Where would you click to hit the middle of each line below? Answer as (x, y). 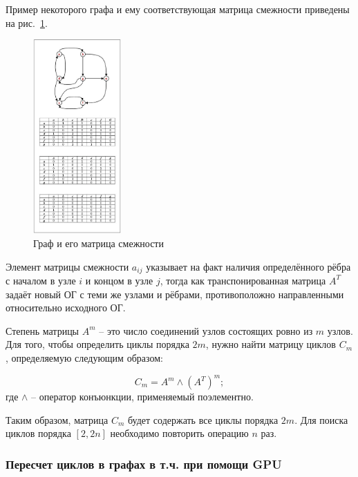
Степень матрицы (43, 330)
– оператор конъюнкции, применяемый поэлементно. (142, 397)
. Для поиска (321, 419)
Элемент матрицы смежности (67, 266)
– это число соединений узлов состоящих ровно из (206, 330)
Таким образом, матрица (57, 419)
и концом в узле (119, 280)
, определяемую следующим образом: (84, 357)
